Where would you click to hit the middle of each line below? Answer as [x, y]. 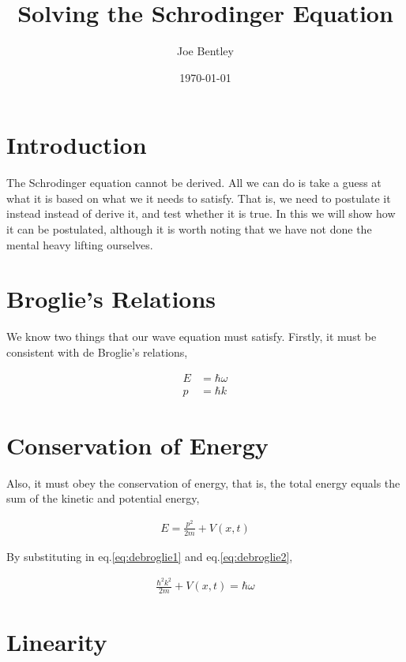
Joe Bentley [205, 51]
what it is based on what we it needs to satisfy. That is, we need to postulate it [199, 198]
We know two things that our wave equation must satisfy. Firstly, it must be [192, 337]
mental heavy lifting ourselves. [80, 244]
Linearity [57, 642]
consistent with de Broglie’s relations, [97, 352]
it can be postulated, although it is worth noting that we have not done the [189, 229]
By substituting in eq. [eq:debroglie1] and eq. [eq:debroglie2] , [150, 556]
